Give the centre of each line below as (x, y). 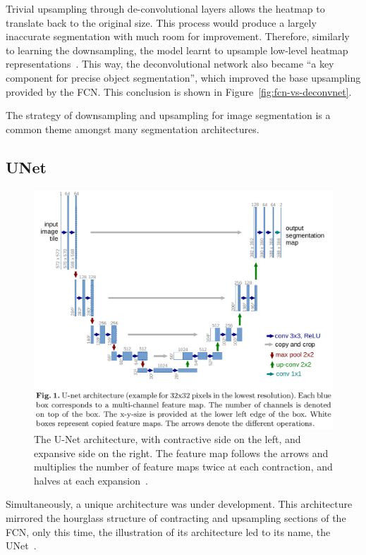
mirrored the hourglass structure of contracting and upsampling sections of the (176, 518)
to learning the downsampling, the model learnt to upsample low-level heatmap (177, 50)
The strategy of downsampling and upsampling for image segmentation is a (168, 115)
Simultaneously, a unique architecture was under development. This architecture (179, 504)
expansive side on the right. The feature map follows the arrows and (181, 453)
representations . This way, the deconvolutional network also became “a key (170, 64)
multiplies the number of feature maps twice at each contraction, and (183, 467)
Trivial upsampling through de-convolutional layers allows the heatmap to (165, 8)
